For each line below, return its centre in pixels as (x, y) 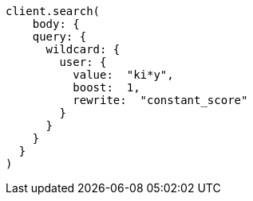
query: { (59, 37)
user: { (83, 62)
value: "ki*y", (123, 75)
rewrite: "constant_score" (160, 100)
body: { (56, 24)
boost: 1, (107, 87)
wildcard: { (83, 49)
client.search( (53, 11)
